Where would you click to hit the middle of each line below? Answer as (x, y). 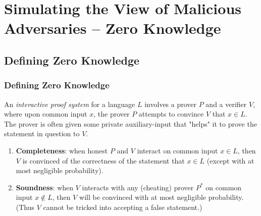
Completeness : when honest (62, 150)
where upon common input (46, 114)
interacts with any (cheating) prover (138, 187)
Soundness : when (45, 187)
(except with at (230, 160)
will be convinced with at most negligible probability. (162, 197)
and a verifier (226, 104)
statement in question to (42, 133)
